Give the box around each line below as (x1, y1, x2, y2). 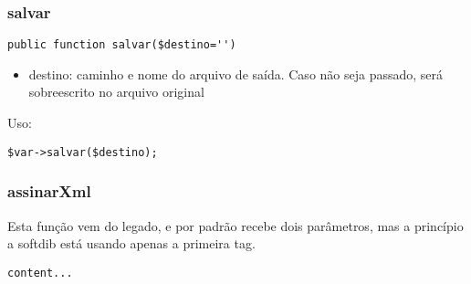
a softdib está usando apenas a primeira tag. (7, 234, 256, 253)
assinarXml (7, 180, 91, 203)
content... (7, 266, 73, 279)
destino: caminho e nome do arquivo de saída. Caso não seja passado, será (28, 64, 444, 83)
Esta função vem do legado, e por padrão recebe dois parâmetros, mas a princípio (7, 216, 464, 235)
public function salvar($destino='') (7, 38, 236, 52)
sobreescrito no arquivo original (28, 82, 204, 101)
